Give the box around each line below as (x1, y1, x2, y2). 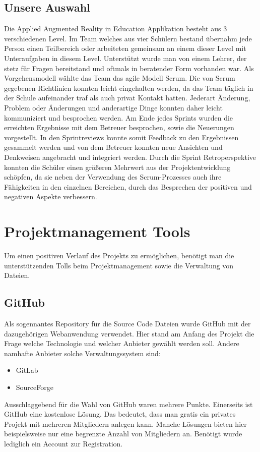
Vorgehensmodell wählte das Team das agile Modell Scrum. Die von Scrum (4, 73, 235, 83)
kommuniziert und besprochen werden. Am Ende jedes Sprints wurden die (4, 112, 233, 123)
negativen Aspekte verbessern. (4, 191, 97, 202)
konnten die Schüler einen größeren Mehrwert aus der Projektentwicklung (4, 161, 231, 172)
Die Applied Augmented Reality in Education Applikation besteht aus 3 (4, 23, 227, 34)
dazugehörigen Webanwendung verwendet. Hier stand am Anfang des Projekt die (4, 328, 254, 338)
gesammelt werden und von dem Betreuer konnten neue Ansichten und (4, 142, 223, 152)
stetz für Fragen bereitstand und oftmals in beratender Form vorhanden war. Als (4, 63, 254, 73)
